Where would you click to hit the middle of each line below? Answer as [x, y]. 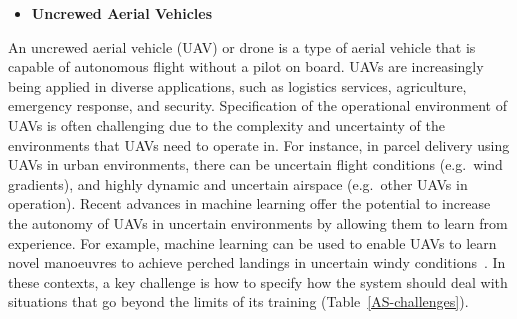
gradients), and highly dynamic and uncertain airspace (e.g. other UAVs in [238, 183]
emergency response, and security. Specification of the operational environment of [257, 105]
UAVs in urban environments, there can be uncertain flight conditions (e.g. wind [255, 164]
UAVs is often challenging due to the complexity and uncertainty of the [226, 124]
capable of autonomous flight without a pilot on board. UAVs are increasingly [246, 66]
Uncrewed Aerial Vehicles [121, 13]
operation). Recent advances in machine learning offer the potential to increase [249, 203]
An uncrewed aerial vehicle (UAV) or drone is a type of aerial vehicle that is [242, 46]
